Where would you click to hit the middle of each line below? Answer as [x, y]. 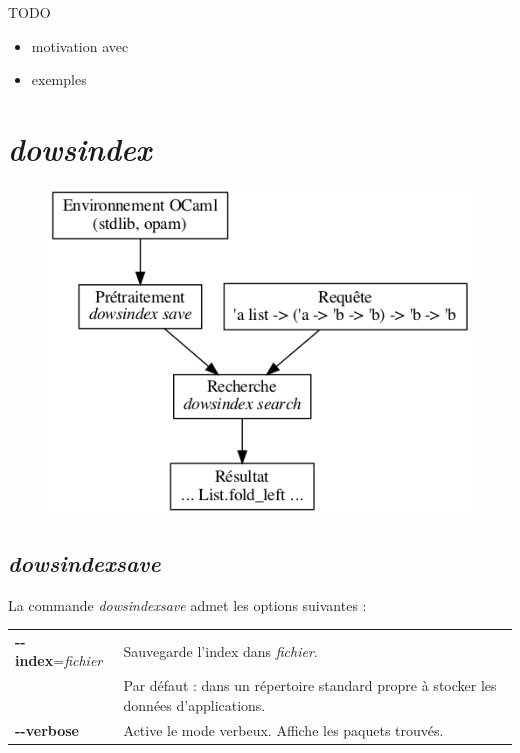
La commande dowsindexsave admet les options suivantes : [187, 604]
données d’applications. [194, 704]
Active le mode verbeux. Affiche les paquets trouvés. [283, 729]
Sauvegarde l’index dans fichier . [220, 650]
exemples [59, 79]
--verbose [47, 729]
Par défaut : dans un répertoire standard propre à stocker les [310, 685]
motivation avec [80, 45]
